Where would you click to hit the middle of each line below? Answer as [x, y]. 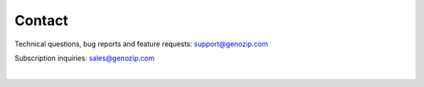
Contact [41, 20]
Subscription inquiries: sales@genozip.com [84, 58]
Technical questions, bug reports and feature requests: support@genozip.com [141, 44]
